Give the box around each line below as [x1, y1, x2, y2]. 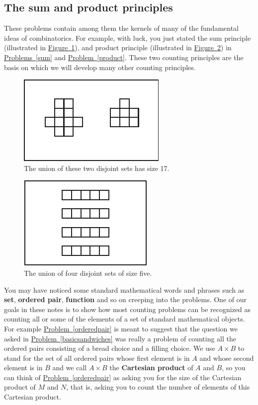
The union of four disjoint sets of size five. [24, 267, 152, 278]
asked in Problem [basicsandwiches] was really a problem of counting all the [4, 333, 236, 343]
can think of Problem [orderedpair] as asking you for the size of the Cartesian [4, 372, 242, 382]
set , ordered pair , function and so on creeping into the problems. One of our [4, 294, 247, 305]
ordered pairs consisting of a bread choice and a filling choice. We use [4, 343, 215, 353]
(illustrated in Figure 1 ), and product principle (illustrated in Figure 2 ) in [4, 42, 232, 53]
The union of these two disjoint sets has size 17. [24, 162, 170, 173]
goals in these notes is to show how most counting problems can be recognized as [4, 304, 251, 314]
